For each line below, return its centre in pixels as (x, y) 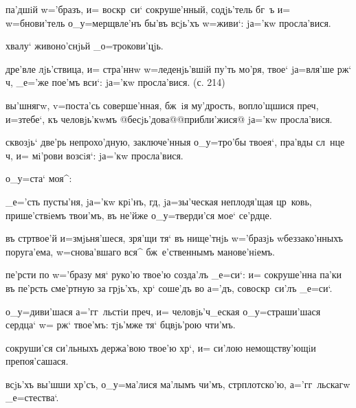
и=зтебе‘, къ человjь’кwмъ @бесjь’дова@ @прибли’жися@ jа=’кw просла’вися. (169, 118)
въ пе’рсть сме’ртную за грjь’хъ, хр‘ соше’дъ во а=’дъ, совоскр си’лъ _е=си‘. (169, 287)
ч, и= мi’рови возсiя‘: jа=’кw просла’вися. (94, 155)
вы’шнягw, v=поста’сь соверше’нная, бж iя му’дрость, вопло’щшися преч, (162, 105)
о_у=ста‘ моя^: (39, 178)
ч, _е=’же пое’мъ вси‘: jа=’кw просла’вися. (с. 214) (115, 82)
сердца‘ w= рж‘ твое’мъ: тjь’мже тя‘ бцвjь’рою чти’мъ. (121, 325)
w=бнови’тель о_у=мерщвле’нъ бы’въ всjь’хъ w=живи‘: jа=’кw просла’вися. (168, 22)
